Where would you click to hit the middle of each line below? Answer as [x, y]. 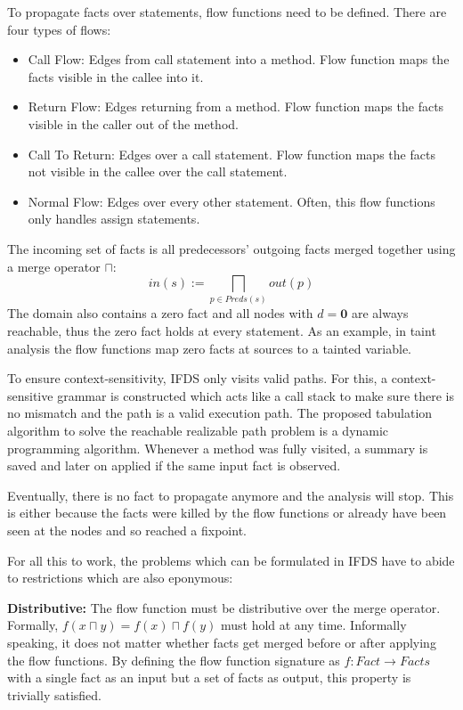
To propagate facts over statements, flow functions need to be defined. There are [227, 12]
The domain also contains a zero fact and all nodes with [160, 313]
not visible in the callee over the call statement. [158, 171]
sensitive [30, 395]
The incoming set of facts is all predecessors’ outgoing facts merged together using [231, 248]
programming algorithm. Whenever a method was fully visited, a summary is [218, 448]
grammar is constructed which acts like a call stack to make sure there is [256, 395]
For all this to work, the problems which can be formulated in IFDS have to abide [231, 560]
